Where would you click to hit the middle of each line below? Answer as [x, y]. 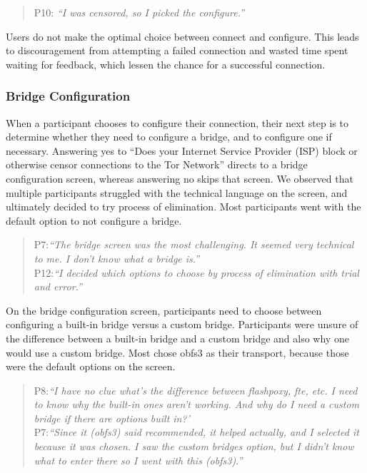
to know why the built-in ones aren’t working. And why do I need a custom [196, 404]
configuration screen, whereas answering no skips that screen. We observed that [180, 178]
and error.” [58, 286]
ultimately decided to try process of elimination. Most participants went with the [183, 207]
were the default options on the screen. [91, 366]
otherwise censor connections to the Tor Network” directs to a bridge [157, 164]
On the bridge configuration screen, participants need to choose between [164, 310]
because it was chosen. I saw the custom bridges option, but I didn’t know [194, 446]
